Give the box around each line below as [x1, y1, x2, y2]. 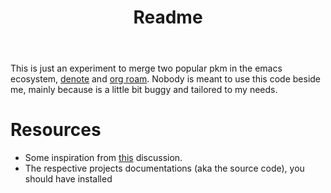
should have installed [24, 173, 113, 185]
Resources [10, 119, 102, 141]
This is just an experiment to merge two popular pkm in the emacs [10, 62, 283, 75]
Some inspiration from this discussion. [24, 152, 183, 164]
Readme [133, 6, 203, 29]
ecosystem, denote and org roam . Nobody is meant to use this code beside [10, 73, 322, 85]
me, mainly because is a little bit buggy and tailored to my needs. [10, 84, 278, 96]
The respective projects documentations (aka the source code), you [24, 162, 305, 175]
